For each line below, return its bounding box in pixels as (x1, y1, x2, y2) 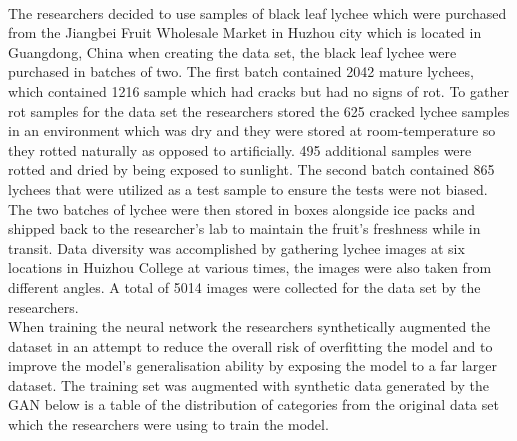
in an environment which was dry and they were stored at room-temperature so (8, 120, 496, 141)
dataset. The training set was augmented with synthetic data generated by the (8, 374, 490, 395)
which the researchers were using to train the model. (8, 414, 329, 435)
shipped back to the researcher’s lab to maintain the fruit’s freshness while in (8, 218, 481, 239)
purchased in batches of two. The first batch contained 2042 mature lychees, (8, 61, 474, 82)
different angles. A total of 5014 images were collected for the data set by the (8, 276, 481, 297)
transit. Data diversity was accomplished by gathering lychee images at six (8, 237, 465, 258)
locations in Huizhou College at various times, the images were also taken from (8, 257, 492, 278)
